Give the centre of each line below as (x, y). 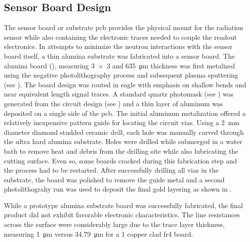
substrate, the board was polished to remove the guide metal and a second (114, 179)
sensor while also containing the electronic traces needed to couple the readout (120, 37)
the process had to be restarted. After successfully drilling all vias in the (111, 170)
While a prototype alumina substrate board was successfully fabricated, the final (124, 205)
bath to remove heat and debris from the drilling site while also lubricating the (121, 151)
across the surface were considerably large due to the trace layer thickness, (114, 224)
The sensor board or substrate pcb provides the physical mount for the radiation (124, 27)
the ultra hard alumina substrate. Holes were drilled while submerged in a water (123, 141)
